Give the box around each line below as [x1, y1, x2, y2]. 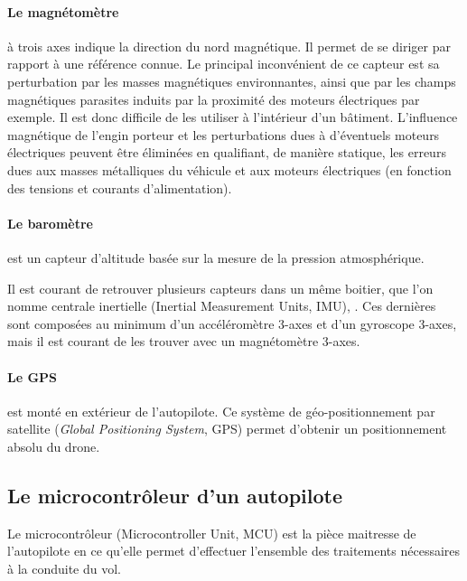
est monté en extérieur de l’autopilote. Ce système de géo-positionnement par [7, 401, 435, 420]
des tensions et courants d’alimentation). [7, 178, 232, 197]
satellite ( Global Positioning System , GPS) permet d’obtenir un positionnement [7, 419, 447, 438]
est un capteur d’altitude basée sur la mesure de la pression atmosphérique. [7, 248, 425, 267]
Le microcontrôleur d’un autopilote [7, 481, 343, 509]
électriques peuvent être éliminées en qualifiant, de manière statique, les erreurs [7, 143, 446, 162]
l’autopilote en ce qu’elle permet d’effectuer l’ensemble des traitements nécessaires [7, 541, 461, 560]
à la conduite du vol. [7, 558, 122, 577]
